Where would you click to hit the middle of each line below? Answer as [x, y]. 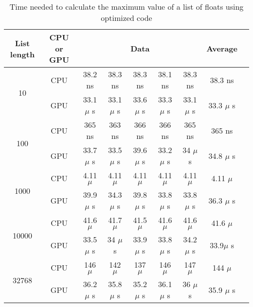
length [22, 54]
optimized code [126, 18]
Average [222, 48]
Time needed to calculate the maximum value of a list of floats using [126, 7]
